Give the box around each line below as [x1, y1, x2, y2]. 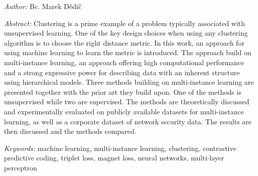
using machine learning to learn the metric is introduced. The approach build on [4, 47, 251, 58]
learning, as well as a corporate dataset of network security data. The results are [4, 116, 252, 126]
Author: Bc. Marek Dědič [4, 1, 82, 11]
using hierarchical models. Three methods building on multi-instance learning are [4, 77, 254, 87]
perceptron [4, 162, 37, 172]
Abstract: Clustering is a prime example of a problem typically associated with [4, 18, 245, 28]
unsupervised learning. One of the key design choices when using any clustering [4, 28, 248, 38]
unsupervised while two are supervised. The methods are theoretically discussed [4, 96, 249, 107]
